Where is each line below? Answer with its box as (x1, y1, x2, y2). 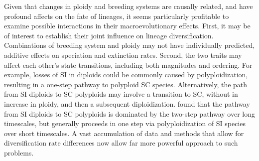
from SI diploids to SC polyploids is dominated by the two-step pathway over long (4, 108, 256, 119)
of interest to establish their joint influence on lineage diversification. (4, 30, 214, 40)
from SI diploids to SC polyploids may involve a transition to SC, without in (4, 89, 238, 99)
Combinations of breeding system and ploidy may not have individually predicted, (4, 40, 255, 50)
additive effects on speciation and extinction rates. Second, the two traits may (4, 49, 242, 60)
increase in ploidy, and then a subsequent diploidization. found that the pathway (4, 98, 250, 109)
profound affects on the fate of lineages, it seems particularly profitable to (4, 10, 229, 21)
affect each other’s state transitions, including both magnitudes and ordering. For (4, 59, 253, 70)
